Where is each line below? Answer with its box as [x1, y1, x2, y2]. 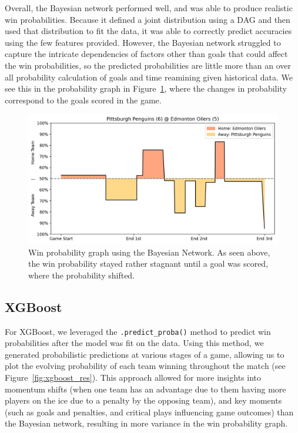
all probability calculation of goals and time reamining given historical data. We [5, 71, 293, 83]
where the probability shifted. [28, 268, 135, 281]
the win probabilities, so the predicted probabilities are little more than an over [5, 59, 291, 71]
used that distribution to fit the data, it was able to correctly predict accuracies [5, 25, 292, 37]
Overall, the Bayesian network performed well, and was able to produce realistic [5, 2, 293, 14]
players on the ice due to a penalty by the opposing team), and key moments [5, 394, 282, 407]
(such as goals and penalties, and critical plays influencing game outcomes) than [5, 405, 294, 418]
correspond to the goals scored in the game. [5, 93, 162, 106]
